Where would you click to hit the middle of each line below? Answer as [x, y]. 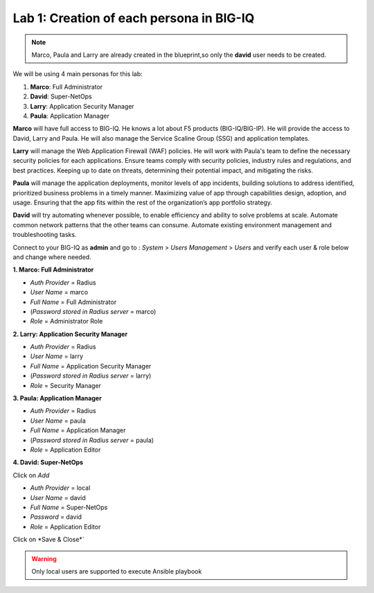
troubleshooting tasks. [45, 235]
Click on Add [31, 475]
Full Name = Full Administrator [73, 302]
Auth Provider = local [60, 488]
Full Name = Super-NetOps [69, 507]
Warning [44, 558]
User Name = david [58, 497]
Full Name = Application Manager [78, 430]
